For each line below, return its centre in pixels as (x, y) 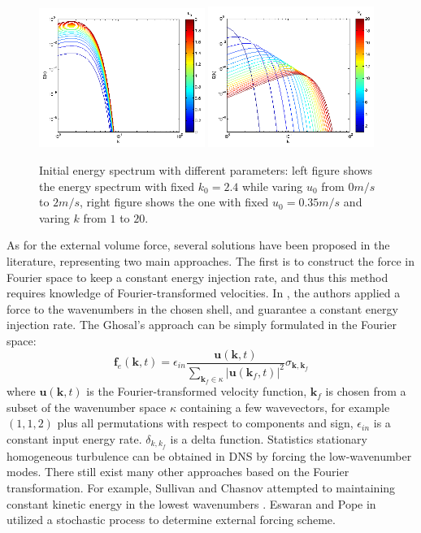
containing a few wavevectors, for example (285, 407)
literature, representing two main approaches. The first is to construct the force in (210, 260)
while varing (272, 186)
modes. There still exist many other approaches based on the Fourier (178, 472)
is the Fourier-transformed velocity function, (197, 391)
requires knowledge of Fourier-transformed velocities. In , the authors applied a (204, 293)
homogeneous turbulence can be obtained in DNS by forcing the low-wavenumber (209, 455)
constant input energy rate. (74, 438)
